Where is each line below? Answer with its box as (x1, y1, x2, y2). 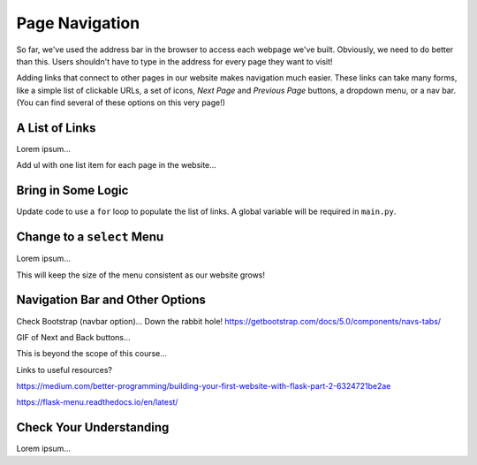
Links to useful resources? (16, 364, 112, 375)
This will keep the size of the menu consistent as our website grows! (16, 270, 265, 280)
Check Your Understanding (16, 420, 170, 435)
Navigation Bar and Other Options (16, 293, 207, 308)
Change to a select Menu (16, 230, 164, 245)
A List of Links (16, 120, 96, 135)
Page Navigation (16, 13, 140, 33)
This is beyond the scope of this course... (16, 348, 168, 359)
